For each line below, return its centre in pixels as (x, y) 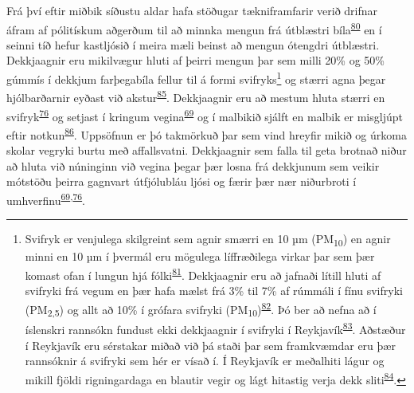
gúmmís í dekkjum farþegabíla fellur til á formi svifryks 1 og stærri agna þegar (196, 78)
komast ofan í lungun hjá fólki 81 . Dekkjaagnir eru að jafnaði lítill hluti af (203, 273)
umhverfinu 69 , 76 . (46, 198)
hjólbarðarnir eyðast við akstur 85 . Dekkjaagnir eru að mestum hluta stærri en (196, 96)
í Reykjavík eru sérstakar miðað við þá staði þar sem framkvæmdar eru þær (210, 345)
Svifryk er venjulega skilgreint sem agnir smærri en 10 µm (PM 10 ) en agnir (208, 240)
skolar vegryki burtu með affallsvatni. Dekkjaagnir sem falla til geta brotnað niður (207, 150)
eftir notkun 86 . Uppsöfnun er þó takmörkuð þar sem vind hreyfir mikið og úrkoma (207, 133)
